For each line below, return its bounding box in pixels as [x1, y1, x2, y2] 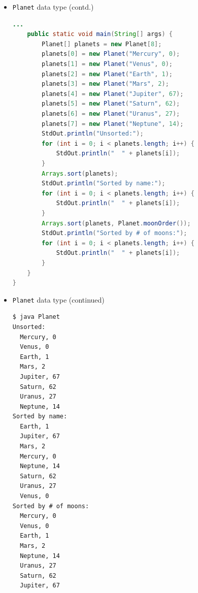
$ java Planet [12, 313, 60, 321]
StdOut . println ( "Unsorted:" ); [42, 130, 144, 138]
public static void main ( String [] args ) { [27, 30, 173, 38]
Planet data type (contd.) [12, 2, 94, 12]
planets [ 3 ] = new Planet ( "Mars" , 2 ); [42, 80, 169, 88]
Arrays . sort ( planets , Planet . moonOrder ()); [42, 219, 191, 227]
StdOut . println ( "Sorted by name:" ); [42, 180, 166, 187]
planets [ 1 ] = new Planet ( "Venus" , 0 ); [42, 60, 173, 68]
